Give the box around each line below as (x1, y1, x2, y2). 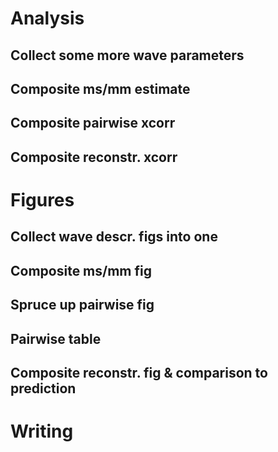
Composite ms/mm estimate (10, 80, 191, 97)
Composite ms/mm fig (10, 262, 152, 279)
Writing (10, 420, 74, 443)
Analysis (10, 7, 85, 30)
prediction (10, 380, 77, 397)
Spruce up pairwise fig (10, 297, 155, 314)
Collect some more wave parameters (10, 47, 245, 64)
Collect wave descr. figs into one (10, 228, 218, 246)
